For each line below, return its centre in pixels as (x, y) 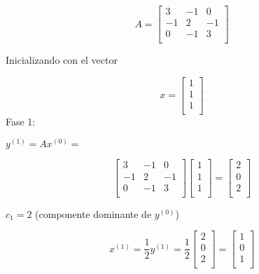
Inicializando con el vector (62, 60)
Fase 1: (21, 121)
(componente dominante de (93, 213)
